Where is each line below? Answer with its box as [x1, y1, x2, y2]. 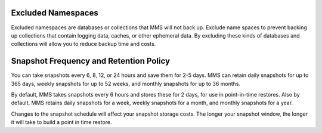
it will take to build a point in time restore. [11, 119, 112, 126]
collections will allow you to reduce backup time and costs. [11, 41, 156, 48]
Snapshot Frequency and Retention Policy [11, 56, 170, 66]
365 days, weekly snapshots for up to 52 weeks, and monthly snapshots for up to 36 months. [11, 80, 241, 87]
